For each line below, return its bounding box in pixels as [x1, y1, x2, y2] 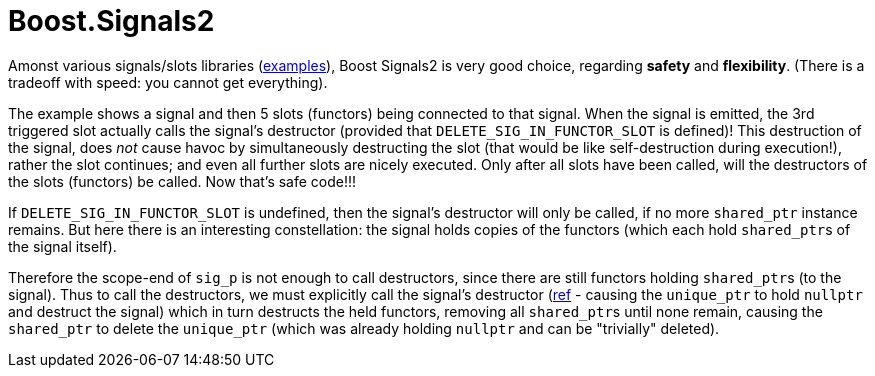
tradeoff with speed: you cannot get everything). [8, 73, 328, 91]
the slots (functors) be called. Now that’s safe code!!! [8, 172, 357, 190]
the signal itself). [8, 237, 117, 255]
